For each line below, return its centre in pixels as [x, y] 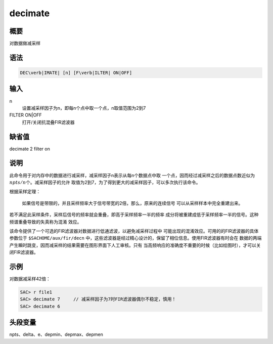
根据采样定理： [25, 192]
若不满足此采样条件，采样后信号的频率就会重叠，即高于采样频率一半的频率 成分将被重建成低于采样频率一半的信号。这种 [134, 214]
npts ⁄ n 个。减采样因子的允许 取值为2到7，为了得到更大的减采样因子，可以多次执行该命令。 [105, 182]
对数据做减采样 [25, 44]
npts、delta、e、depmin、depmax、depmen [56, 334]
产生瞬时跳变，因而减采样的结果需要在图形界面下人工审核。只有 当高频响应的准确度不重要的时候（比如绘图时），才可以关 [135, 245]
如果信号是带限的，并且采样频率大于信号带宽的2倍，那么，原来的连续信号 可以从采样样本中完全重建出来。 [132, 203]
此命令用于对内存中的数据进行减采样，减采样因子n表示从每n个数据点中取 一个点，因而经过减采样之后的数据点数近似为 [132, 175]
